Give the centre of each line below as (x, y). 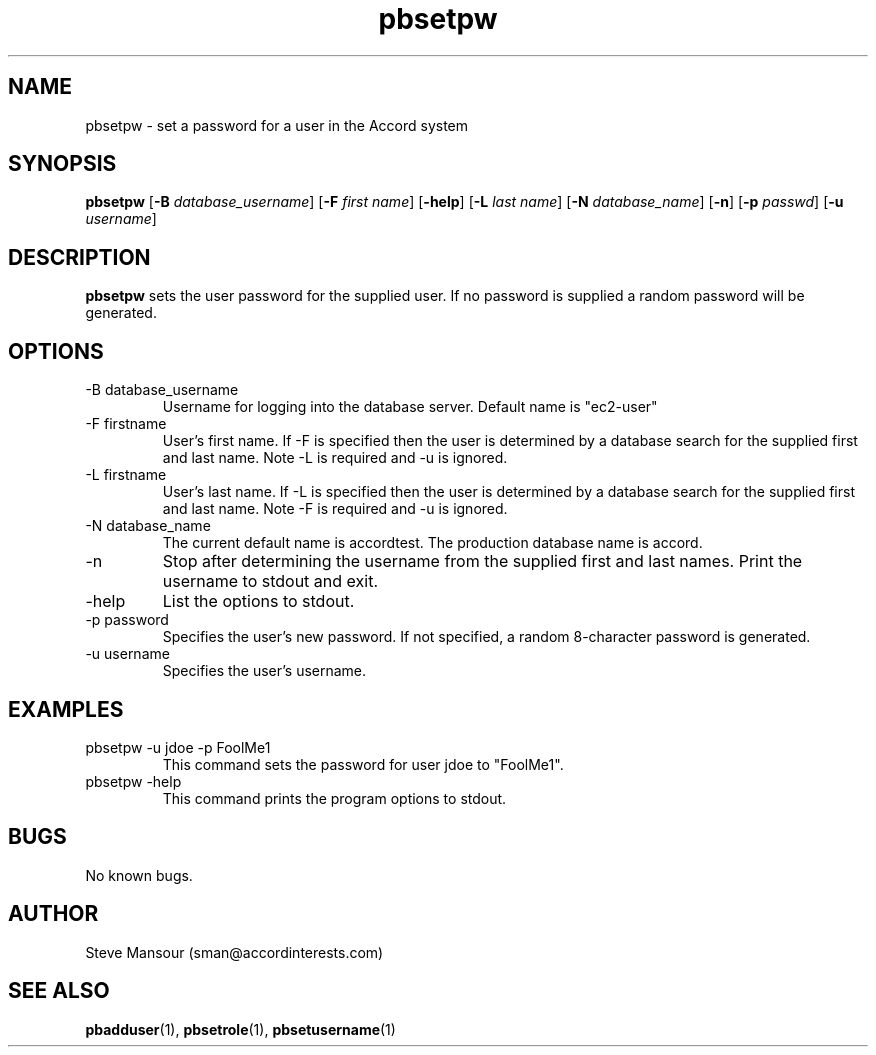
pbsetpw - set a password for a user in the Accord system (277, 125)
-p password (127, 620)
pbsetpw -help (133, 781)
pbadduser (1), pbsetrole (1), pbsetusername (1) (240, 1029)
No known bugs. (139, 875)
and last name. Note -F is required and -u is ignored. (335, 509)
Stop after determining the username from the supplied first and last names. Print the (482, 561)
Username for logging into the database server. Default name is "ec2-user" (410, 407)
